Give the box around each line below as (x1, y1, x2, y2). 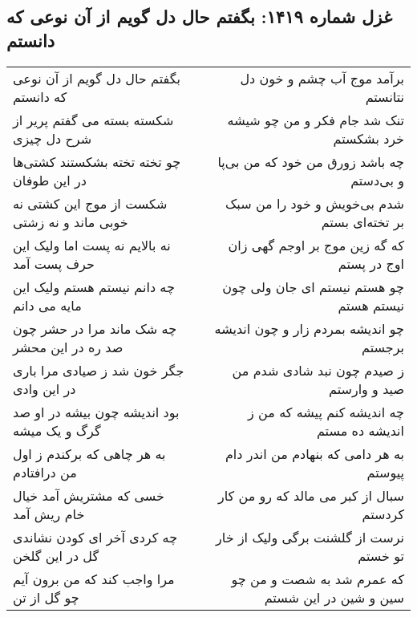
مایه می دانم (13, 295, 82, 315)
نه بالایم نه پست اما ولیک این (13, 235, 171, 254)
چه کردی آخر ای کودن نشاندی (13, 527, 178, 546)
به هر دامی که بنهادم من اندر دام (225, 444, 404, 463)
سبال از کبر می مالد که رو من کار (217, 485, 404, 505)
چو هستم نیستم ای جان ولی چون (222, 277, 404, 296)
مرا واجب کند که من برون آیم (13, 569, 175, 588)
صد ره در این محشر (13, 337, 123, 356)
